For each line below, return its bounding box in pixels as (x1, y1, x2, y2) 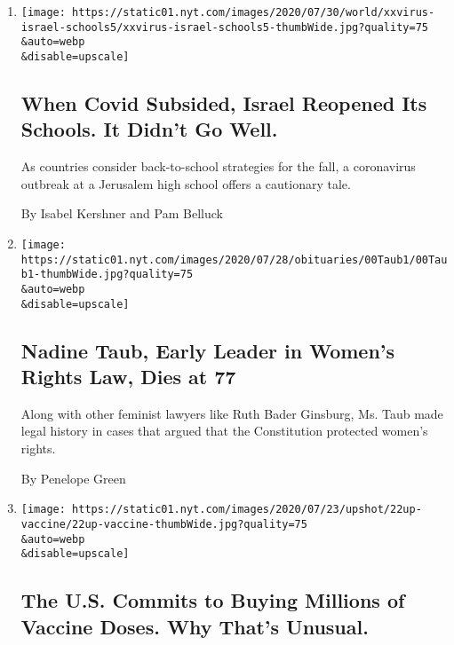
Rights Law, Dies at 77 (20, 363, 236, 390)
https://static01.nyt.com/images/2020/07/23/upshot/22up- (72, 503, 422, 516)
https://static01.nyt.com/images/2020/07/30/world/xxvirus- (72, 6, 435, 19)
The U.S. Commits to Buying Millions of (20, 586, 405, 614)
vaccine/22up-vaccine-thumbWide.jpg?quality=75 (20, 517, 307, 531)
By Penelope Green (20, 468, 126, 487)
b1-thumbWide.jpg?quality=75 (20, 268, 194, 281)
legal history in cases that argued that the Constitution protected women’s (20, 421, 428, 440)
